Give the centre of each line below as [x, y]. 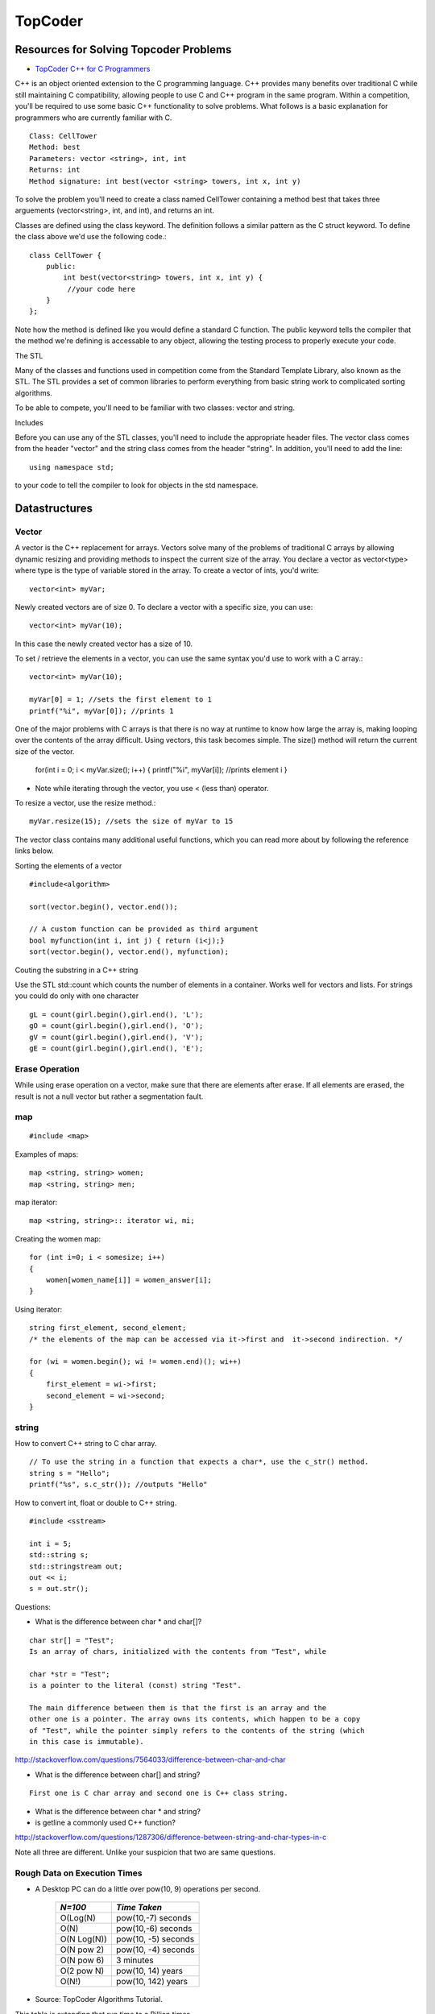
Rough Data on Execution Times [79, 1873]
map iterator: [36, 1202]
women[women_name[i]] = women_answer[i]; [129, 1280]
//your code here [101, 289]
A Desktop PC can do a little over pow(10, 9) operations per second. [148, 1888]
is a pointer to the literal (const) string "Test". [135, 1685]
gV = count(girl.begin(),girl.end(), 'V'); [116, 1037]
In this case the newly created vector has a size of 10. [104, 644]
